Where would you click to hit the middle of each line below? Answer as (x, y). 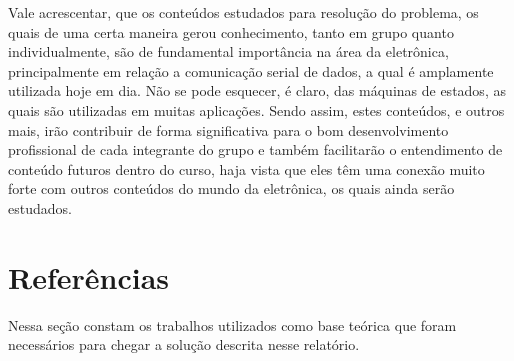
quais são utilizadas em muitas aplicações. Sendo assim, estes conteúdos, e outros (256, 109)
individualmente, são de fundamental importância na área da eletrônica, (228, 51)
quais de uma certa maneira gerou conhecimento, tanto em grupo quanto (231, 31)
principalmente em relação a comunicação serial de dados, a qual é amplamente (251, 70)
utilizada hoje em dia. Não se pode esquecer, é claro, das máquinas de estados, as (257, 90)
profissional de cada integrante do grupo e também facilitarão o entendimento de (255, 149)
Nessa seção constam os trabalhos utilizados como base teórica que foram (232, 324)
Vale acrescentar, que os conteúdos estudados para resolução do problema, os (243, 12)
